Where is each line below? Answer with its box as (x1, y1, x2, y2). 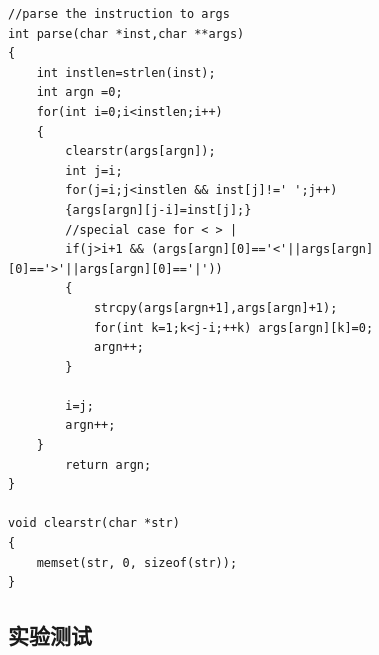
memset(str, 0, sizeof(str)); (36, 555, 238, 570)
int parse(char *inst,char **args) (8, 26, 245, 41)
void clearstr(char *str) (8, 516, 180, 531)
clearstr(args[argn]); (65, 144, 216, 159)
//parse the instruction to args (8, 7, 230, 21)
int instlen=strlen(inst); (36, 65, 216, 80)
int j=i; (65, 163, 123, 178)
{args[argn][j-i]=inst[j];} (65, 202, 252, 217)
